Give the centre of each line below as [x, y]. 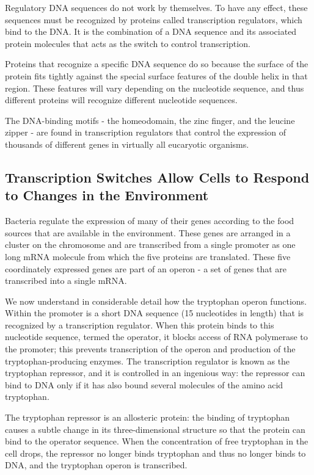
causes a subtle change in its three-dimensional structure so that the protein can [155, 429]
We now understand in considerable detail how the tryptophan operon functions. [156, 301]
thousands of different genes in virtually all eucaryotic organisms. [127, 144]
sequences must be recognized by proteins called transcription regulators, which [154, 19]
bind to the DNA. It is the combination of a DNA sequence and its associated [151, 31]
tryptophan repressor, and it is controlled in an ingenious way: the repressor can [155, 373]
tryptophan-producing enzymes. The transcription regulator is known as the [148, 361]
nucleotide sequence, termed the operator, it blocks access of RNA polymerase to [156, 337]
